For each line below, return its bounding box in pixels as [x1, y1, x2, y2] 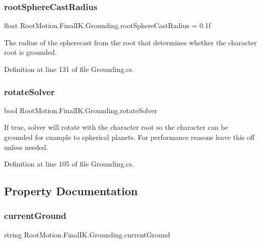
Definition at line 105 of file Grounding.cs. [4, 158, 134, 169]
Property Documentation [4, 183, 138, 199]
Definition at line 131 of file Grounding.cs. [4, 64, 134, 74]
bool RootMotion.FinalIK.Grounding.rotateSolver [4, 105, 158, 115]
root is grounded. [4, 47, 57, 57]
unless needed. [4, 141, 48, 152]
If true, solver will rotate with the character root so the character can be [4, 122, 228, 132]
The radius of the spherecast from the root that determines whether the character [4, 37, 257, 47]
